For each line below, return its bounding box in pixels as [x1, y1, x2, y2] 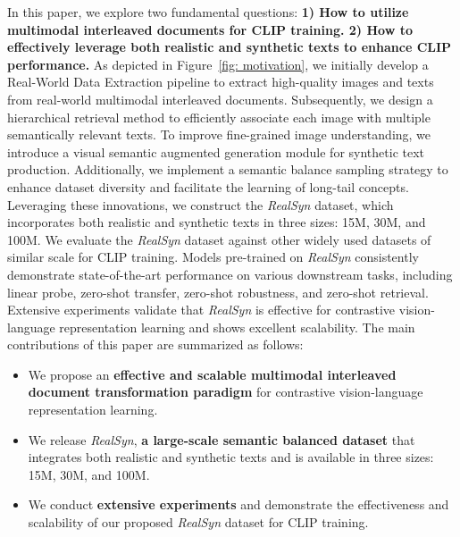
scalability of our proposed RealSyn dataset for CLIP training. [28, 513, 369, 532]
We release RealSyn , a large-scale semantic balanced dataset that [28, 430, 415, 449]
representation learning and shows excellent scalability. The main [59, 317, 415, 336]
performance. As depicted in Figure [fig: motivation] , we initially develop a [7, 55, 429, 73]
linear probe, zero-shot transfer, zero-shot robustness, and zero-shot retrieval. [7, 282, 429, 301]
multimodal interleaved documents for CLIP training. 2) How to [7, 20, 413, 38]
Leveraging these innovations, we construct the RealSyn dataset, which [7, 195, 394, 214]
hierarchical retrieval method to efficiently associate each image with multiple [7, 107, 431, 126]
